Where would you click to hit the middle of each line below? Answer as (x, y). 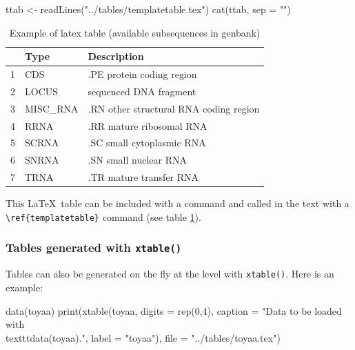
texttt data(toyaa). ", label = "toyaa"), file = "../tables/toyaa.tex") (143, 337)
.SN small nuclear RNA (138, 160)
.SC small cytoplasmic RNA (147, 143)
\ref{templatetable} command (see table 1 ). (103, 216)
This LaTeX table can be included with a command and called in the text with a (177, 203)
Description (116, 56)
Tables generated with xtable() (94, 247)
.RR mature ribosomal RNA (148, 125)
